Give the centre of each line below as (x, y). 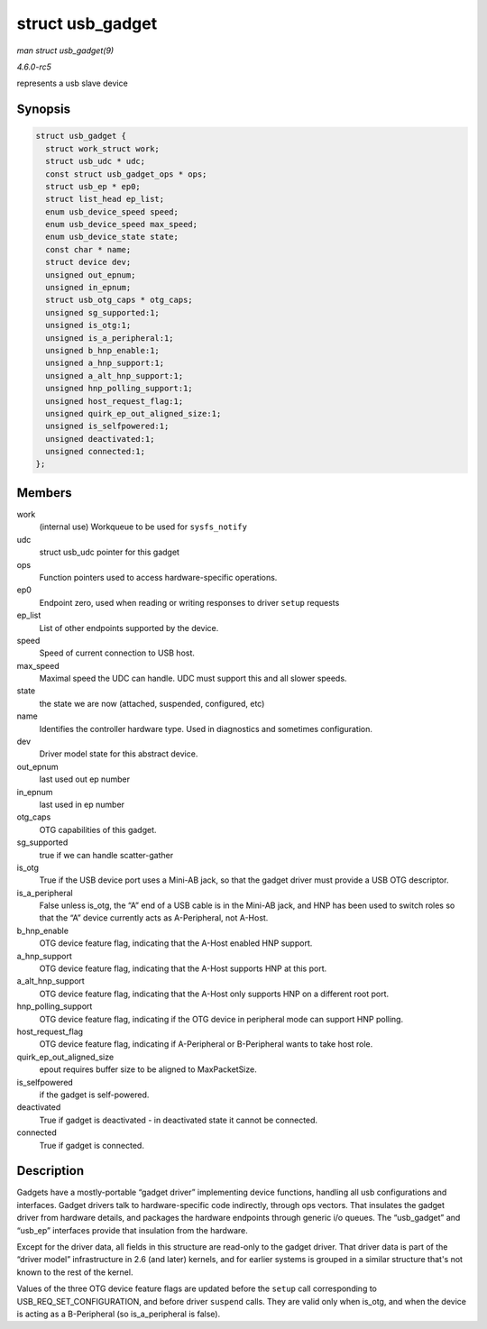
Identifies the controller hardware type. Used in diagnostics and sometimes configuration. (206, 729)
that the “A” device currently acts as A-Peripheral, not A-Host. (154, 918)
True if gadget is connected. (92, 1145)
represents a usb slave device (72, 83)
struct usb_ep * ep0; (93, 186)
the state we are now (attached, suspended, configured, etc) (152, 703)
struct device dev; (88, 262)
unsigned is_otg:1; (88, 325)
